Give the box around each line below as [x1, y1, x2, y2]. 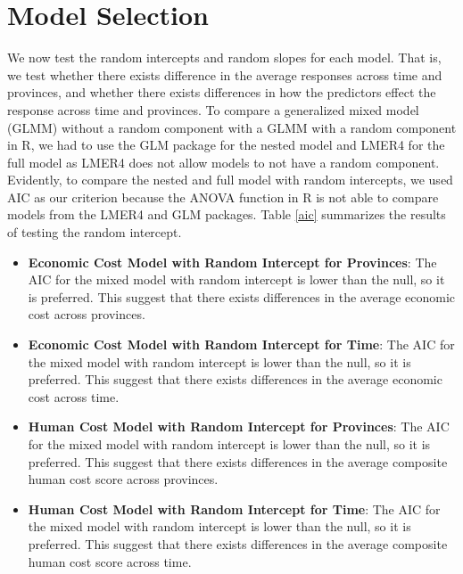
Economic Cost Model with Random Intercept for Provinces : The [28, 252, 437, 271]
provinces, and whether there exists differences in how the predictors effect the [7, 83, 436, 102]
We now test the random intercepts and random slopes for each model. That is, [7, 48, 442, 67]
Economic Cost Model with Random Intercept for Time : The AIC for [28, 335, 455, 354]
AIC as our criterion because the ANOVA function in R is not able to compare [7, 187, 439, 206]
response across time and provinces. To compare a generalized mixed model [7, 100, 419, 119]
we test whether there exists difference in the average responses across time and [7, 65, 442, 84]
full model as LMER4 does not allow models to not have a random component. [7, 152, 440, 171]
